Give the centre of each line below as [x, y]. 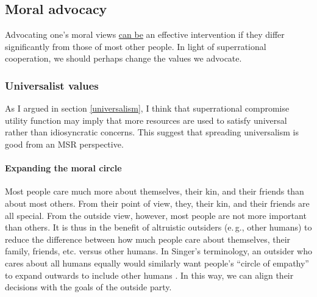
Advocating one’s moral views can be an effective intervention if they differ [145, 34]
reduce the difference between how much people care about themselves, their [148, 239]
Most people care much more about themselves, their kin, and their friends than [155, 191]
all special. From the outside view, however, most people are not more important [156, 215]
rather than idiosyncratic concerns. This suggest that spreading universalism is [152, 132]
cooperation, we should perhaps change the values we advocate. [123, 58]
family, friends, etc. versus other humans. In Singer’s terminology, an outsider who [158, 251]
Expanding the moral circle [63, 168]
